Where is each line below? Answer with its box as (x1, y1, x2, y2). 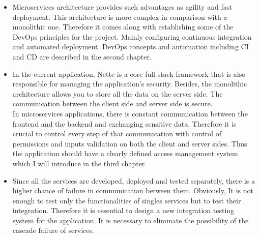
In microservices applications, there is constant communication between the (12, 108, 248, 118)
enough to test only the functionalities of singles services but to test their (12, 195, 241, 205)
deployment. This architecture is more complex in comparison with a (12, 11, 227, 22)
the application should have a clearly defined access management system (12, 148, 238, 159)
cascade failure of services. (12, 225, 94, 235)
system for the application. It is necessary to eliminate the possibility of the (12, 215, 249, 225)
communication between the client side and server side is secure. (12, 98, 213, 109)
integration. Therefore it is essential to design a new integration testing (12, 205, 235, 216)
